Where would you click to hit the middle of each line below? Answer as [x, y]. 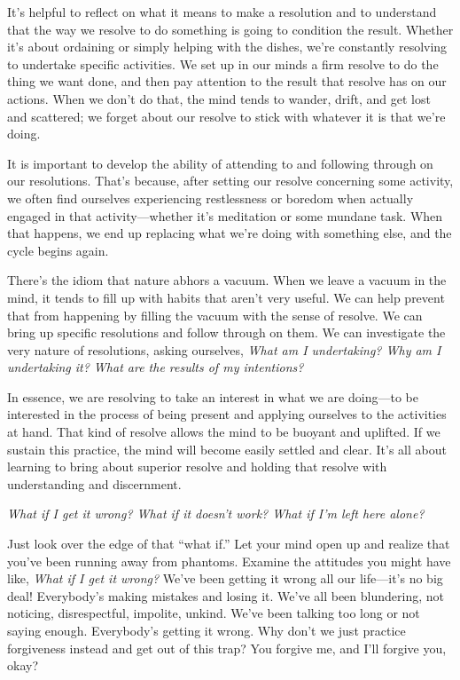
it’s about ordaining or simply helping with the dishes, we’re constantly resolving [227, 47]
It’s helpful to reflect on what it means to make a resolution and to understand [222, 12]
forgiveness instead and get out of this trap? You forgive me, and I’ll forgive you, [227, 648]
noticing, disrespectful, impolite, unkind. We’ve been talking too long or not [214, 613]
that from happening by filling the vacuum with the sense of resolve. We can [215, 315]
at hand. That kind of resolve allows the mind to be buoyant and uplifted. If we [224, 432]
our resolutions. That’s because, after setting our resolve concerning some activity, [230, 181]
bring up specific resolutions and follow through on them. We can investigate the [226, 332]
